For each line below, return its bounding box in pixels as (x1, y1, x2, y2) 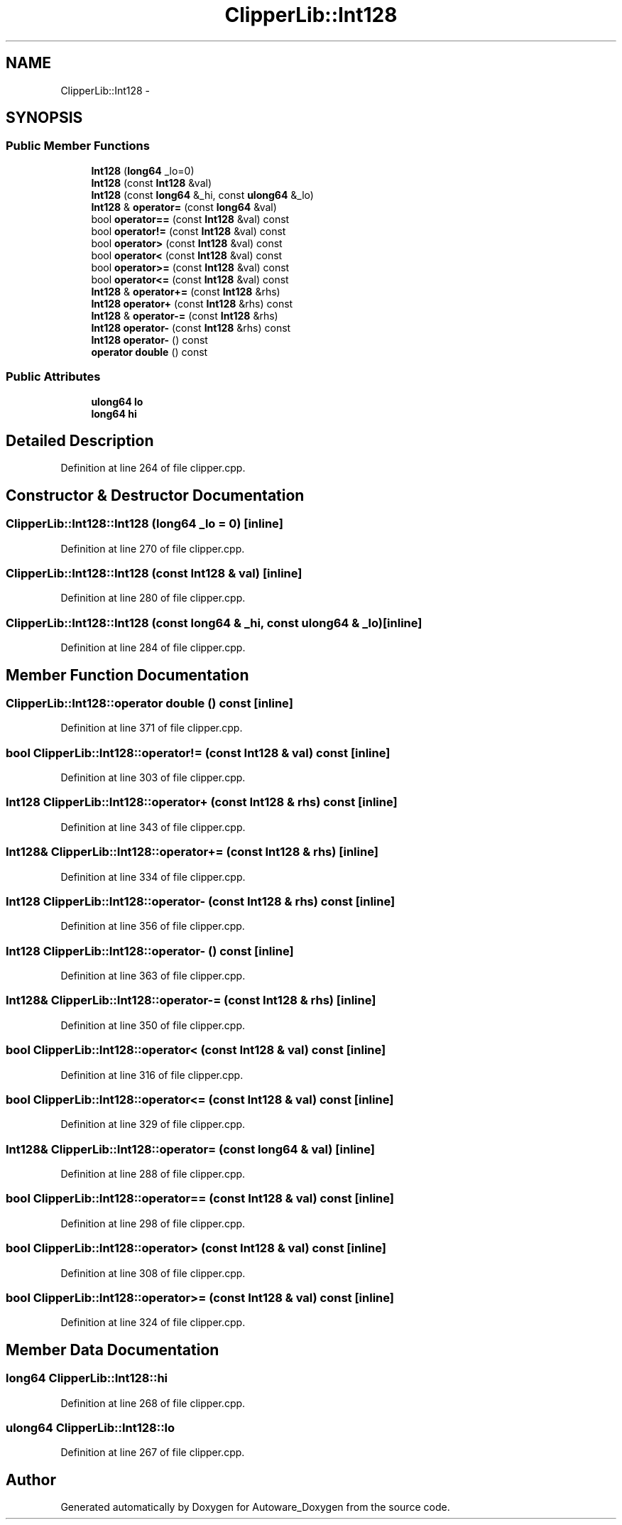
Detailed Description (6, 431, 154, 450)
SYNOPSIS (6, 109, 83, 127)
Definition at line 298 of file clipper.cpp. (60, 1217, 246, 1230)
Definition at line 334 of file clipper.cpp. (60, 870, 246, 883)
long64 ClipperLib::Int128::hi (6, 1371, 168, 1386)
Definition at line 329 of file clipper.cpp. (60, 1118, 246, 1131)
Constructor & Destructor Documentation (6, 486, 305, 504)
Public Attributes (6, 369, 101, 384)
